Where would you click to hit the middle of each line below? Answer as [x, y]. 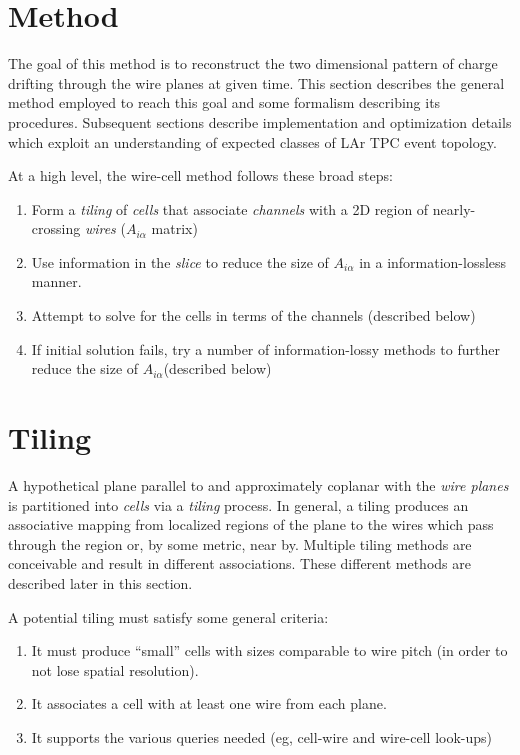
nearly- [454, 208]
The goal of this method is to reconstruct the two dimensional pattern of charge [253, 63]
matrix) [174, 228]
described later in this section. [100, 582]
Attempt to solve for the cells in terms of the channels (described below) [253, 315]
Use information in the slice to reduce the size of [180, 261]
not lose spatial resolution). [115, 669]
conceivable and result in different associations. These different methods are [239, 563]
